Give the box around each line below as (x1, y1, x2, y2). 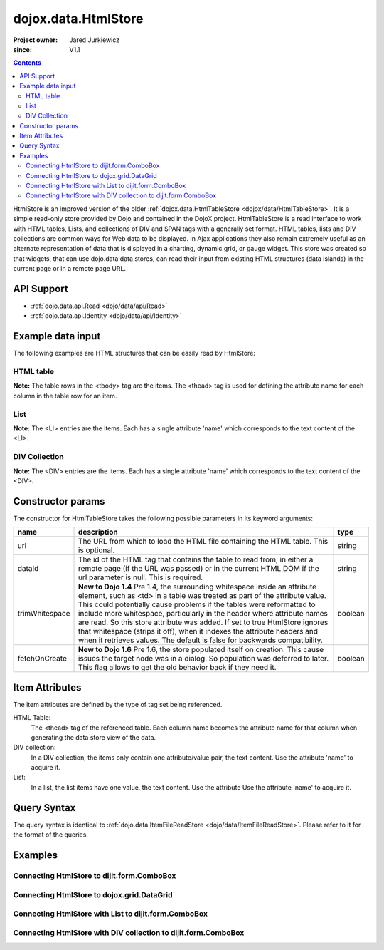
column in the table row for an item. (13, 391, 117, 400)
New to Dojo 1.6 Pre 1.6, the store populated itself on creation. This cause (78, 645, 324, 655)
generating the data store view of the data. (31, 733, 156, 741)
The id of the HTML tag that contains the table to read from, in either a (78, 554, 314, 564)
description (78, 527, 119, 537)
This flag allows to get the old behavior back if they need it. (78, 663, 277, 673)
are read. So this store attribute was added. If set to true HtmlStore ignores (78, 617, 329, 627)
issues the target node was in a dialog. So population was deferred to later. (78, 654, 329, 664)
